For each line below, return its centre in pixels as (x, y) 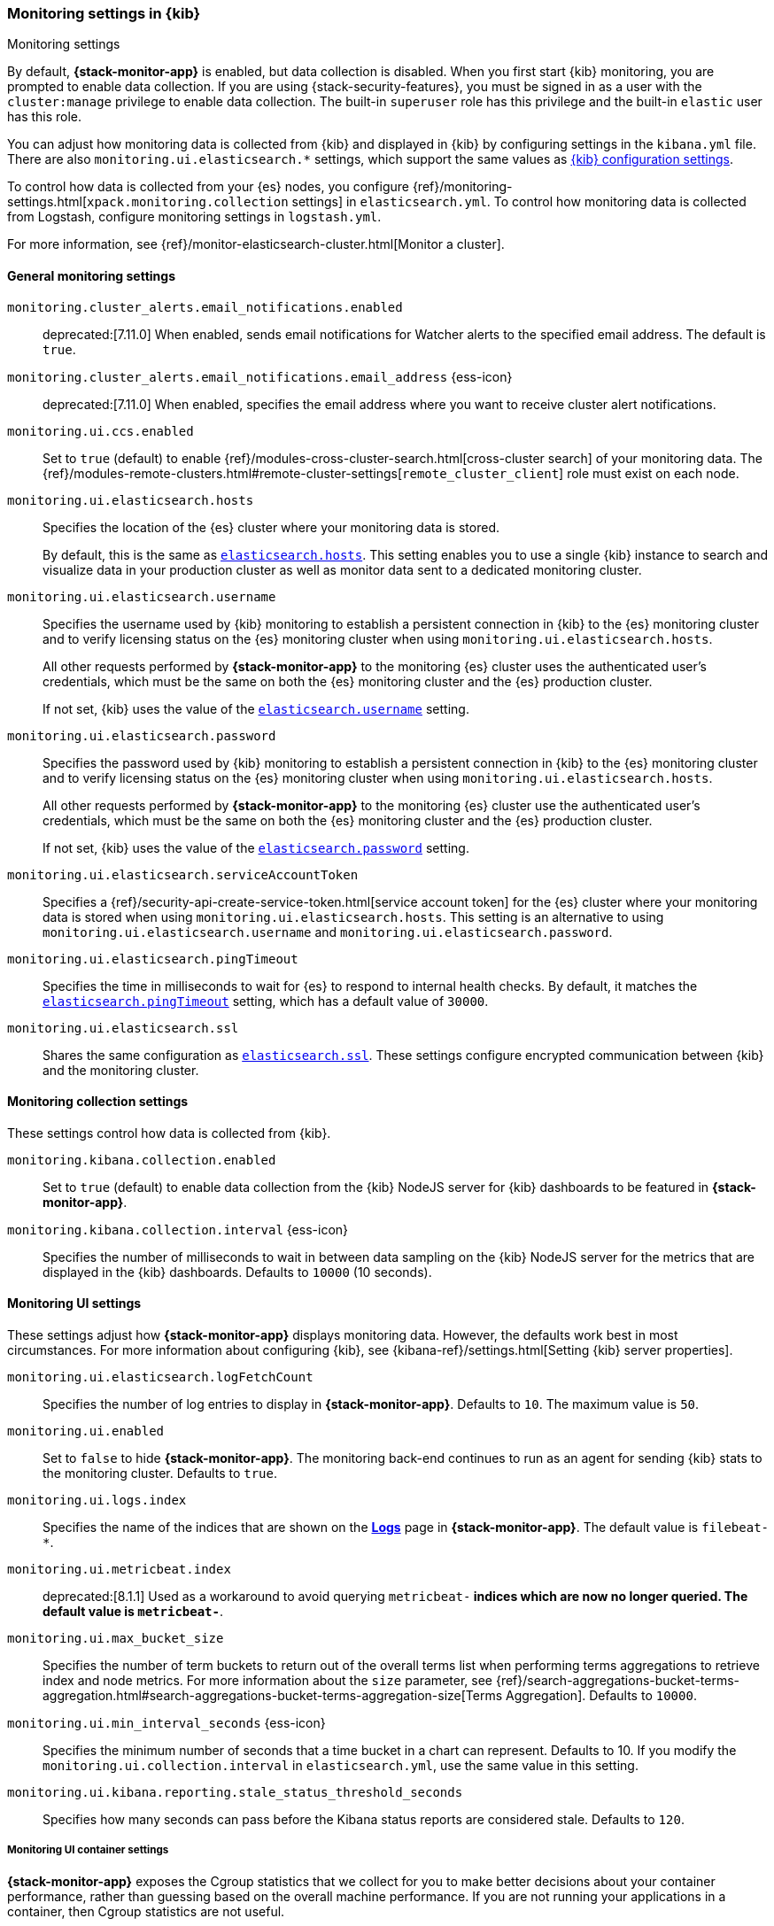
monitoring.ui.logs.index (97, 1501)
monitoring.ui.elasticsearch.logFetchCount (160, 1377)
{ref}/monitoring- (462, 187)
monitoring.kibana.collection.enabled (142, 1160)
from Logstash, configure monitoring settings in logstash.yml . (194, 217)
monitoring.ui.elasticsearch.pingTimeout (153, 959)
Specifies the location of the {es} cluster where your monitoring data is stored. (271, 527)
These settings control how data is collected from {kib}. (169, 1133)
